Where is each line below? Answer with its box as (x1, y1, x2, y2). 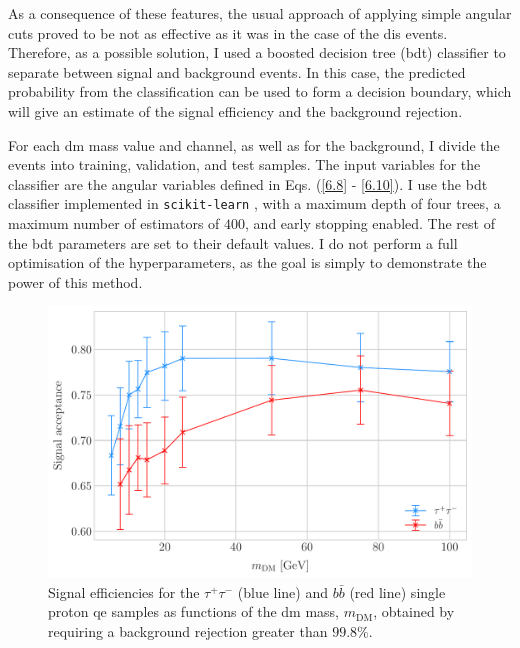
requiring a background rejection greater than (48, 620, 328, 641)
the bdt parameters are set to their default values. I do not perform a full (8, 232, 458, 253)
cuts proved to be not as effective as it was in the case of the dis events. (8, 22, 448, 43)
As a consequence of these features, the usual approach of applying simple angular (8, 3, 512, 23)
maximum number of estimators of (8, 213, 220, 233)
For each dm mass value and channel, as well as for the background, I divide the (8, 134, 500, 155)
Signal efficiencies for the (48, 581, 200, 602)
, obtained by (373, 601, 455, 622)
